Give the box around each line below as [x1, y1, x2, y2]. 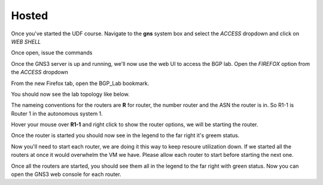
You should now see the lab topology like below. [11, 90, 130, 98]
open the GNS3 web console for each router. [11, 171, 122, 178]
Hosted [11, 9, 48, 22]
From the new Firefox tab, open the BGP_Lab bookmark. [11, 80, 150, 87]
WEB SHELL [11, 38, 41, 45]
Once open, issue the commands [11, 49, 93, 56]
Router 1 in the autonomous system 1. [11, 110, 103, 117]
